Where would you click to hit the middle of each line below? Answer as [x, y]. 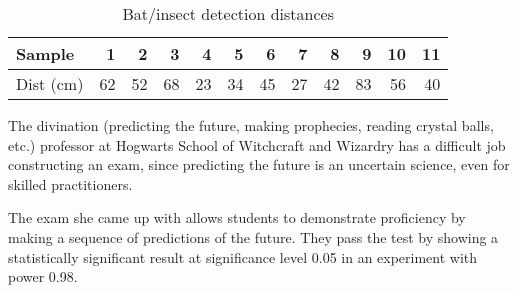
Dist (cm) [50, 83]
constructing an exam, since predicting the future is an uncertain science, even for [259, 164]
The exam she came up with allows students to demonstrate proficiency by [237, 217]
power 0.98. [43, 276]
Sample [45, 53]
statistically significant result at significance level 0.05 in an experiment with [243, 256]
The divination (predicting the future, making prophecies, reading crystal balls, [251, 125]
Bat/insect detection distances [228, 13]
